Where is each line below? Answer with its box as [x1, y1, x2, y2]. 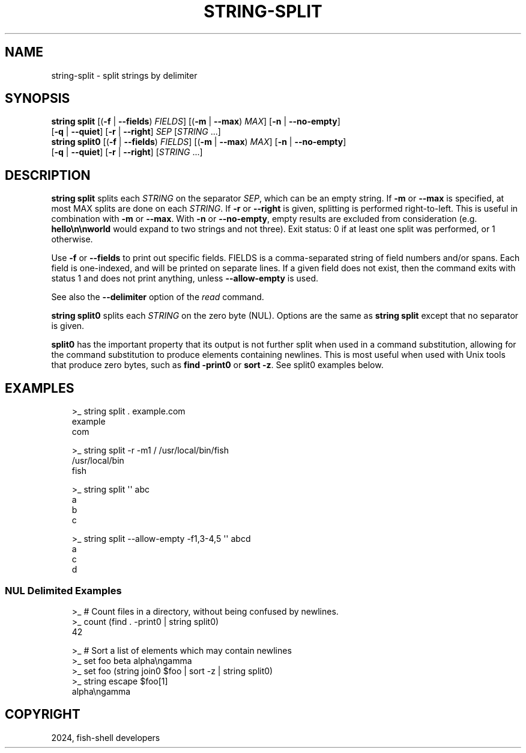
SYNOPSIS [5, 91, 70, 106]
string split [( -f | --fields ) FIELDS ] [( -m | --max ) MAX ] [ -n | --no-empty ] [51, 116, 340, 127]
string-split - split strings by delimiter [51, 70, 198, 81]
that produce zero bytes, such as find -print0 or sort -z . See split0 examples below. [51, 360, 384, 370]
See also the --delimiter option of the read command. [51, 292, 264, 303]
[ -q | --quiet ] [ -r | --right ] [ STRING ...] [51, 147, 203, 158]
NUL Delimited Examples [5, 584, 122, 597]
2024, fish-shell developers [51, 732, 160, 743]
